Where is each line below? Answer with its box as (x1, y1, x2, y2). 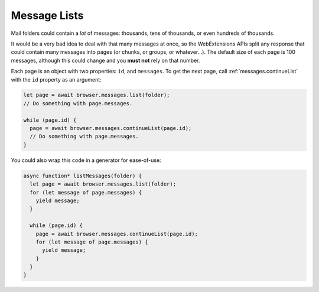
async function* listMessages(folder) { (23, 172, 142, 179)
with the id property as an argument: (11, 76, 102, 83)
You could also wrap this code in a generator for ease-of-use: (11, 157, 162, 164)
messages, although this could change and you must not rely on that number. (11, 57, 200, 64)
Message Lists (11, 9, 84, 22)
